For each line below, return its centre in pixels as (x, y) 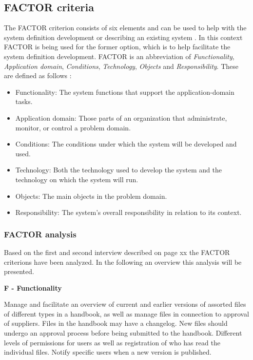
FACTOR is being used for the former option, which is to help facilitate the (117, 47)
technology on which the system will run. (77, 179)
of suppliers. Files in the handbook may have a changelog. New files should (116, 323)
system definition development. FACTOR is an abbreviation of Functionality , (119, 56)
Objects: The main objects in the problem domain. (91, 196)
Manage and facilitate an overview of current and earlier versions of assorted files (125, 304)
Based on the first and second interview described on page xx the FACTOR (117, 252)
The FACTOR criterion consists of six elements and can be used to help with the (125, 28)
